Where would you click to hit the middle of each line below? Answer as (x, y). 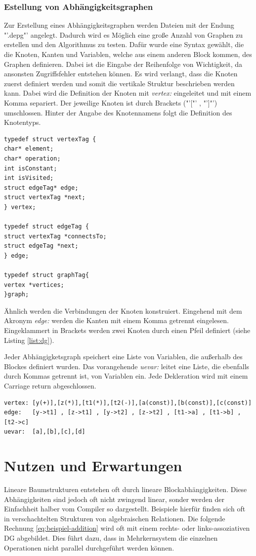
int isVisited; (29, 178)
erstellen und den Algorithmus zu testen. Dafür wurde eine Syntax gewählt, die (124, 44)
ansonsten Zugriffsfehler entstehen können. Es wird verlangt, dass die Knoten (121, 74)
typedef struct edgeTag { (46, 227)
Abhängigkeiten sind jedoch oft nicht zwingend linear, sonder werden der (114, 499)
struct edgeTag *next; (41, 246)
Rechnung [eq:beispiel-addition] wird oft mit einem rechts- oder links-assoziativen (127, 528)
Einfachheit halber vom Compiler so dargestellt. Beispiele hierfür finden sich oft (125, 509)
